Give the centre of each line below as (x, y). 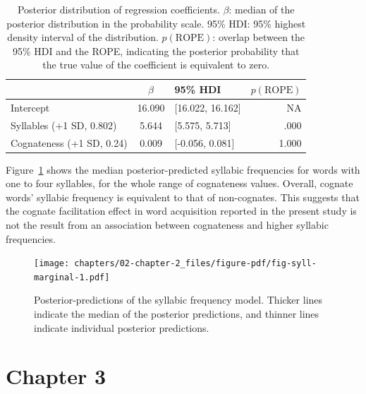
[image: (52, 264)
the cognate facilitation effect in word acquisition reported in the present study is (181, 211)
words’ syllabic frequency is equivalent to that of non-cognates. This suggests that (183, 197)
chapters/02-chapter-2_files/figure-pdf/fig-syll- (195, 264)
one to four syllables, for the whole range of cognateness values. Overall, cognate (179, 183)
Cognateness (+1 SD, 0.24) (69, 142)
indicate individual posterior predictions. (122, 327)
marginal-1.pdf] (72, 277)
